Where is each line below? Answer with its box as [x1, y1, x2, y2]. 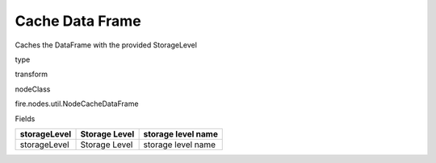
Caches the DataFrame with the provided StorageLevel [15, 40, 198, 50]
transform [15, 69, 48, 79]
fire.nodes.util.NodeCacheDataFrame [15, 99, 139, 108]
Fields [15, 113, 36, 124]
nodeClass [15, 84, 51, 94]
